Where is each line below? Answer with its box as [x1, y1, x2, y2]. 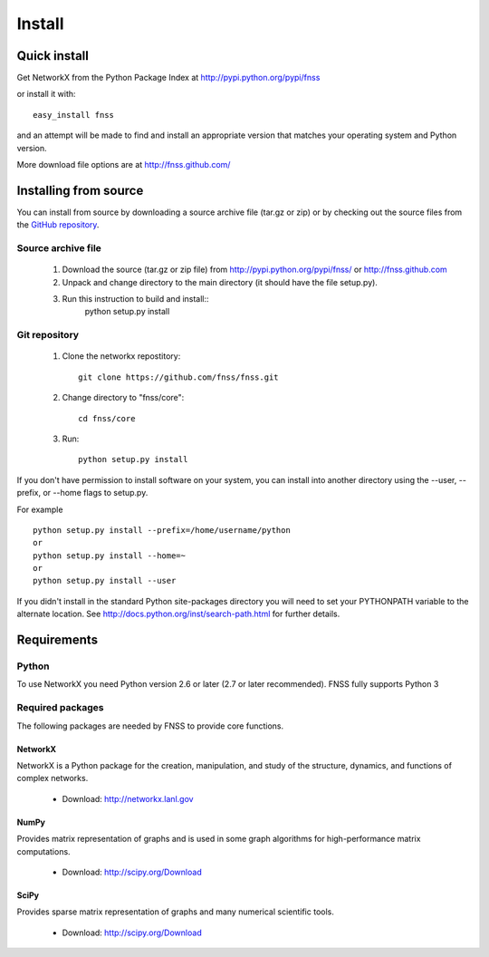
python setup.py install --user [33, 575, 177, 586]
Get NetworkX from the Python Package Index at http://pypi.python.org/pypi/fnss [16, 72, 321, 83]
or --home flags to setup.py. [42, 488, 149, 498]
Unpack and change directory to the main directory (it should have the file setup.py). [62, 276, 378, 287]
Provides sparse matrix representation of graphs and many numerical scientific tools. [16, 906, 334, 917]
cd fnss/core [78, 413, 136, 423]
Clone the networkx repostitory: [62, 351, 181, 362]
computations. [16, 846, 72, 856]
